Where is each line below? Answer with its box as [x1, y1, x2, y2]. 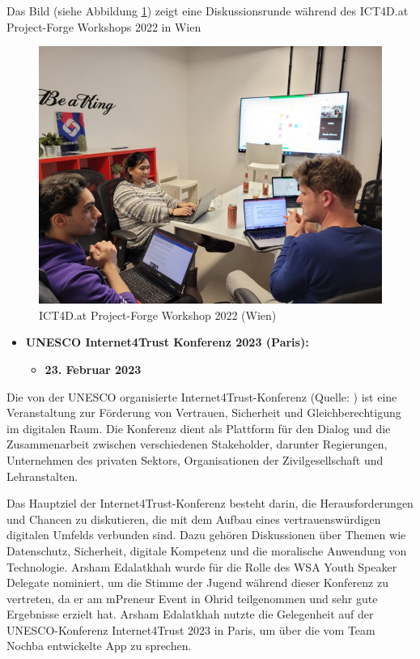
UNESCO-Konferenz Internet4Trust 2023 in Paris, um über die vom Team [6, 621, 375, 638]
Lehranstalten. [6, 467, 78, 484]
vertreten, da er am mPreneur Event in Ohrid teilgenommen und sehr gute [6, 589, 378, 606]
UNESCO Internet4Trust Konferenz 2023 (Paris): [25, 334, 309, 351]
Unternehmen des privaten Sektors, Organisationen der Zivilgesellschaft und [6, 451, 384, 468]
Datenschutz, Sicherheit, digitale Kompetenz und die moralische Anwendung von [6, 542, 407, 559]
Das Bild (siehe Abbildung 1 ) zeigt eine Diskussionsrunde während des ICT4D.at [6, 2, 409, 19]
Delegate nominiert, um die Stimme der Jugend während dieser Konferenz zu [6, 574, 388, 591]
